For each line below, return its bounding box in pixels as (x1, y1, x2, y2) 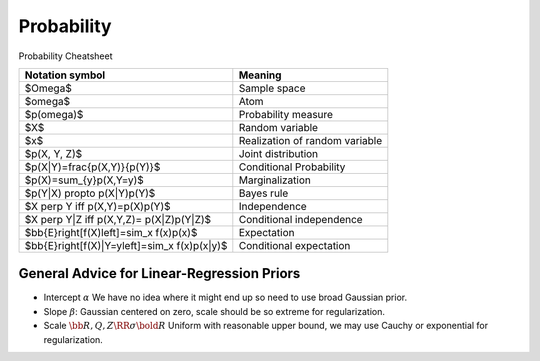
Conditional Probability (238, 160, 346, 174)
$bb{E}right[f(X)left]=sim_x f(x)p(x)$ (24, 225, 198, 239)
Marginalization (238, 173, 312, 187)
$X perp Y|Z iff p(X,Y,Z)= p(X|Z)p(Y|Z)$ (24, 212, 212, 226)
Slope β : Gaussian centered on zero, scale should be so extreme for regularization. (43, 305, 385, 317)
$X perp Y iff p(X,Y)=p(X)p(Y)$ (24, 199, 171, 213)
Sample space (238, 81, 306, 95)
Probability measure (238, 107, 334, 121)
